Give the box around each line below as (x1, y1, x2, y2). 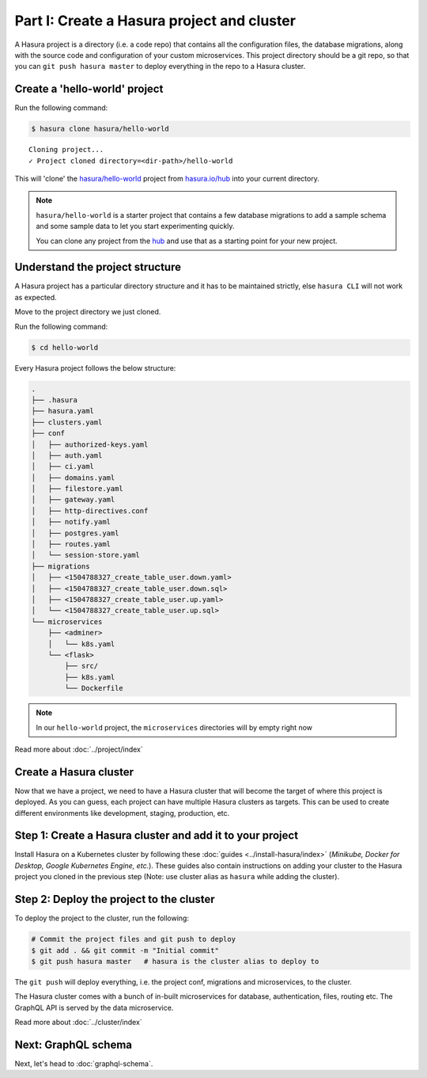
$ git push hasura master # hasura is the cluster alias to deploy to (31, 957, 319, 966)
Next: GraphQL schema (14, 1038, 132, 1051)
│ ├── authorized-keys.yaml (31, 440, 149, 449)
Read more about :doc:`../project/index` (14, 745, 143, 754)
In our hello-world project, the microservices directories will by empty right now (36, 722, 312, 732)
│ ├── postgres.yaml (31, 528, 119, 538)
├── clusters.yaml (31, 417, 103, 427)
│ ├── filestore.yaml (31, 484, 124, 493)
